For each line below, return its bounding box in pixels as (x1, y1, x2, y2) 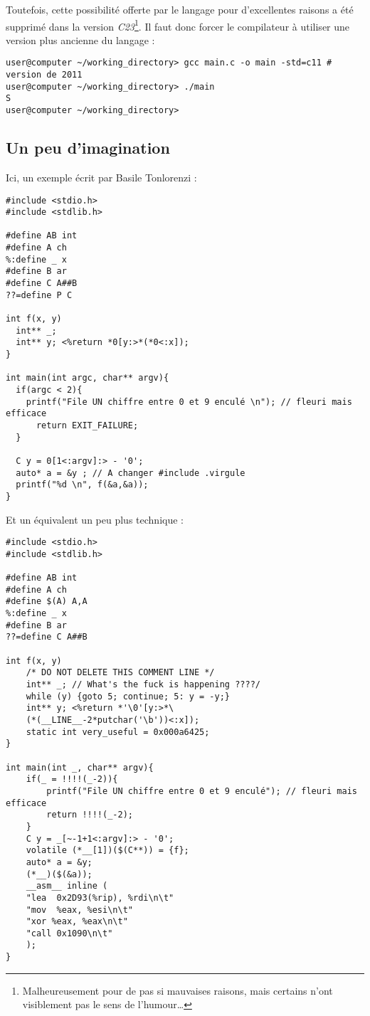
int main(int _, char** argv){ (6, 762, 154, 773)
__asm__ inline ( (26, 881, 108, 891)
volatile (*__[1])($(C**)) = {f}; (26, 845, 189, 856)
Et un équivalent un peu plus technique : (6, 512, 184, 526)
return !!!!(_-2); (46, 810, 133, 820)
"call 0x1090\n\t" (26, 928, 113, 938)
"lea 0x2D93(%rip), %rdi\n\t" (26, 892, 174, 903)
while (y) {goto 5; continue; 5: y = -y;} (26, 691, 230, 702)
